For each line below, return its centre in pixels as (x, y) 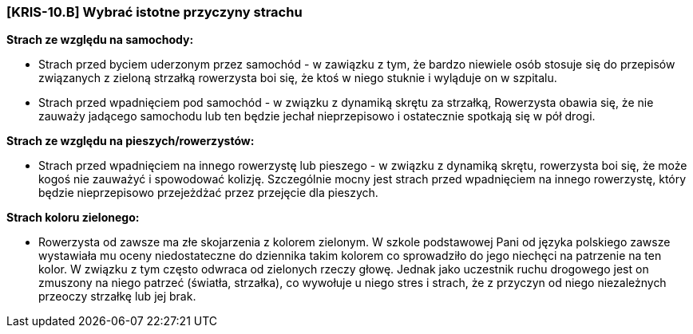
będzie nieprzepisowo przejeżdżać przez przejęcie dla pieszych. (208, 193)
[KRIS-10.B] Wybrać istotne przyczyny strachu (154, 12)
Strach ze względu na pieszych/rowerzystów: (131, 141)
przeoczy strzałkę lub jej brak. (117, 297)
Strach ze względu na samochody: (100, 40)
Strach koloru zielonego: (73, 218)
